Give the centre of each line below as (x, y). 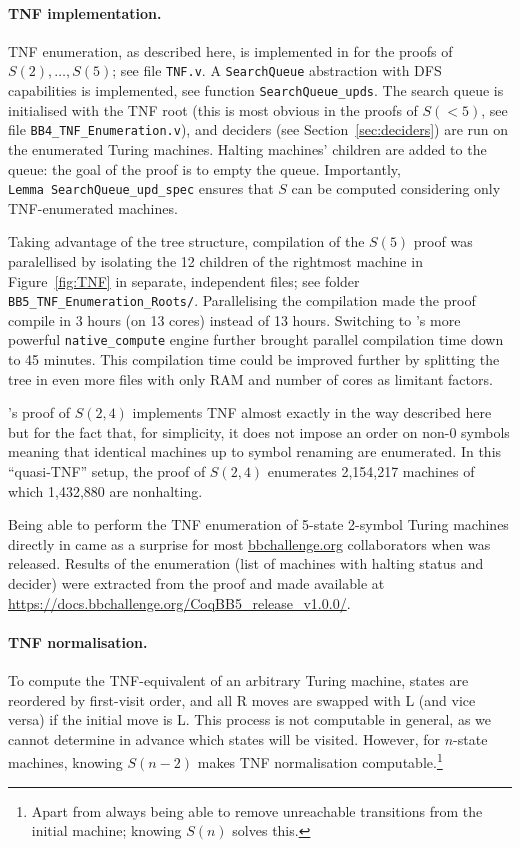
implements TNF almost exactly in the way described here (312, 412)
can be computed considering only (396, 188)
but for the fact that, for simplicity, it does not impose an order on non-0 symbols (259, 431)
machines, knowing (65, 762)
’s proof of (39, 412)
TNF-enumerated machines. (93, 207)
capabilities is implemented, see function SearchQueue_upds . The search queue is (256, 90)
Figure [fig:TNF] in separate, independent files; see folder (184, 280)
